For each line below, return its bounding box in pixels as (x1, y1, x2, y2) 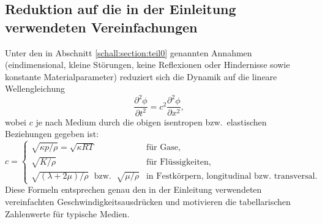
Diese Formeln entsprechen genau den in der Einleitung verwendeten (5, 183, 262, 196)
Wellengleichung (5, 82, 66, 95)
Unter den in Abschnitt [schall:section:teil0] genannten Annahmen (5, 46, 252, 59)
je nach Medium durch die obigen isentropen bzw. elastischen (36, 115, 267, 128)
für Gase (146, 143, 178, 152)
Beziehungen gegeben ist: (5, 127, 99, 140)
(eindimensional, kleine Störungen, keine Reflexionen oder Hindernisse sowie (5, 58, 290, 71)
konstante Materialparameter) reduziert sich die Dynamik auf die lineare (5, 70, 277, 83)
